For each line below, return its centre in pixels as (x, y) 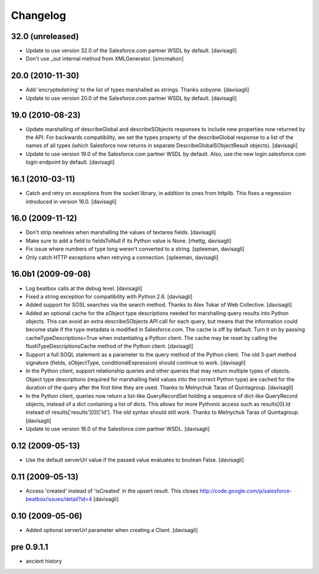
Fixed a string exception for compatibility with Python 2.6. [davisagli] (109, 296)
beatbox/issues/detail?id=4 (59, 499)
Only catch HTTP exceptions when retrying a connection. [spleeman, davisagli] (122, 257)
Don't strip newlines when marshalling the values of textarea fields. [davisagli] (121, 232)
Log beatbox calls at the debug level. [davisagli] (84, 288)
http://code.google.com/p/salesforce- (246, 491)
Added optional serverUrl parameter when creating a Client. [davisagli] (112, 530)
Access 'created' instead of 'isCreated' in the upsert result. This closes (112, 491)
